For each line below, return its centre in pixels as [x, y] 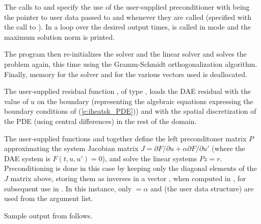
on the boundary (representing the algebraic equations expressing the [145, 101]
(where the [228, 148]
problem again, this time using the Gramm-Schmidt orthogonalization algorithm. [131, 64]
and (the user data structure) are [202, 188]
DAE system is [27, 158]
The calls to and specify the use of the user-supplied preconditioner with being [127, 7]
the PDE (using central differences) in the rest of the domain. [100, 121]
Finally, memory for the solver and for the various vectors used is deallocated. [126, 74]
